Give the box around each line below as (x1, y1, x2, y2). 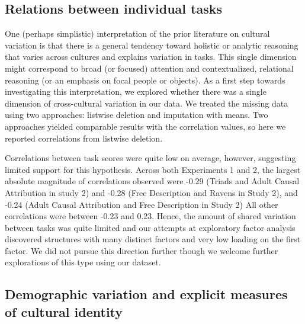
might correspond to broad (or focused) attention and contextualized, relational (5, 62, 294, 74)
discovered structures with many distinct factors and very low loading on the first (5, 233, 301, 245)
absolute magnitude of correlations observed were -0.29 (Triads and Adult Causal (5, 175, 300, 187)
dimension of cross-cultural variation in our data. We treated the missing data (5, 97, 288, 109)
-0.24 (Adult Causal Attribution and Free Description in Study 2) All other (5, 198, 278, 210)
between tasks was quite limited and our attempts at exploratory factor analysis (5, 221, 296, 233)
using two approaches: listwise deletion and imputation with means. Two (5, 108, 268, 121)
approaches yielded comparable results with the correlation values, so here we (5, 120, 286, 132)
